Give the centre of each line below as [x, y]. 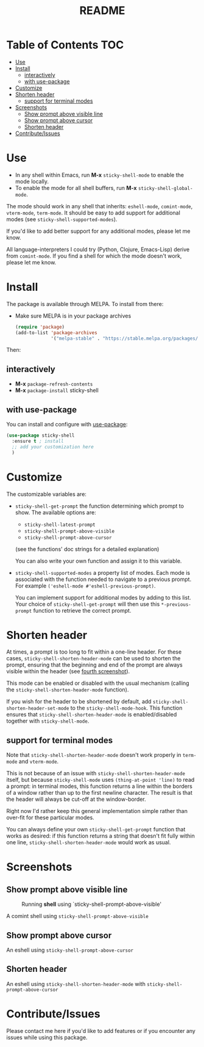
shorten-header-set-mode [38, 709]
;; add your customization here [53, 447]
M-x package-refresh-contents [54, 384]
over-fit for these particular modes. [50, 818]
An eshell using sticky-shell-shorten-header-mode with [76, 983]
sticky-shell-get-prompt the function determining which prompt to [100, 506]
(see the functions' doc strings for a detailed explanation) [87, 549]
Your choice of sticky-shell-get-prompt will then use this [87, 604]
